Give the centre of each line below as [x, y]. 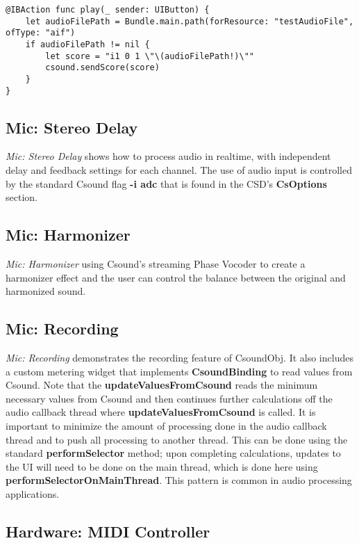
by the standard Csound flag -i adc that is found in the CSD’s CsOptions [166, 183]
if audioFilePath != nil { [87, 44]
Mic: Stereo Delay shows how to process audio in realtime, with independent [168, 156]
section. [22, 197]
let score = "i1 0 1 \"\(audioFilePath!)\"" [150, 56]
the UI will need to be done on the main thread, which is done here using [162, 466]
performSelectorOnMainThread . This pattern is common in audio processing [179, 480]
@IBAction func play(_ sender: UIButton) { [108, 10]
